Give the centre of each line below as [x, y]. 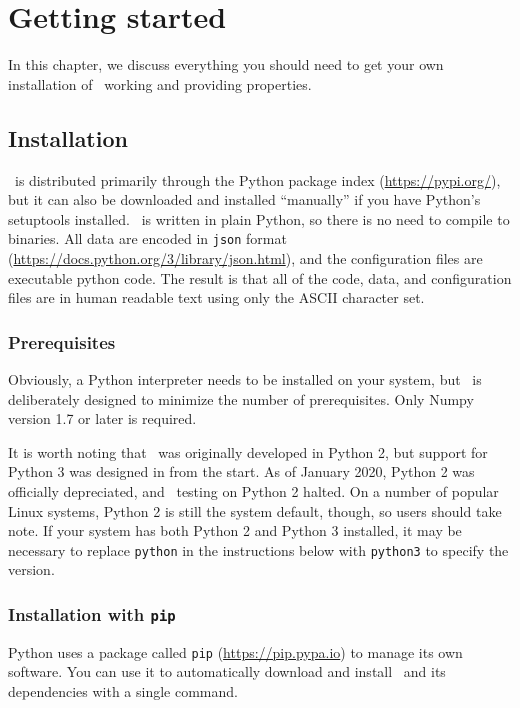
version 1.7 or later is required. [102, 418]
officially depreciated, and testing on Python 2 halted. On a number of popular [253, 490]
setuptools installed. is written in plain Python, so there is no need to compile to [259, 218]
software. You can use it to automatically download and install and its [227, 671]
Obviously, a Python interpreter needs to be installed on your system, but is [245, 378]
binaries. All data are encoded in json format [147, 238]
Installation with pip [92, 613]
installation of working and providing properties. [160, 83]
